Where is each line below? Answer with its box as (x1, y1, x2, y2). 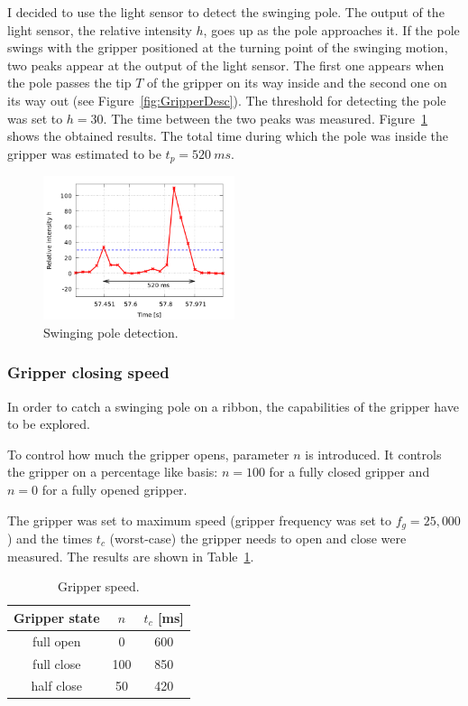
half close (31, 676, 83, 695)
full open (32, 631, 81, 650)
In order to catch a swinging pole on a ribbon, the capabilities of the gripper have (7, 396, 459, 415)
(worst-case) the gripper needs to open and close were (109, 529, 407, 548)
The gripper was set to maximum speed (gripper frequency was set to (7, 510, 391, 529)
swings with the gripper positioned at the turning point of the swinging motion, (7, 38, 448, 57)
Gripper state (14, 608, 100, 627)
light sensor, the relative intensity (7, 20, 192, 39)
